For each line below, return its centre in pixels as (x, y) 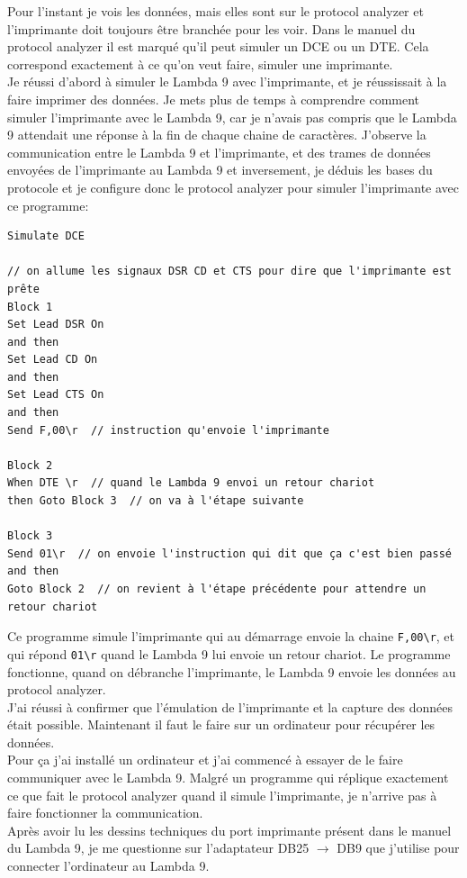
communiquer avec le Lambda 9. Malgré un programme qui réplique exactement (228, 778)
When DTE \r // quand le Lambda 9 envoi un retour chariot (191, 483)
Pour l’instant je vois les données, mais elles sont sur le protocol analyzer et (216, 11)
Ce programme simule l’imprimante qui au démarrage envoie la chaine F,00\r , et (231, 636)
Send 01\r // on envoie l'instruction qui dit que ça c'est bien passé (229, 553)
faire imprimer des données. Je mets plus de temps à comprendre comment (214, 99)
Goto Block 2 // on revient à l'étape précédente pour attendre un (217, 589)
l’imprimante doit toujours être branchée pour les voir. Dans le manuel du (211, 28)
